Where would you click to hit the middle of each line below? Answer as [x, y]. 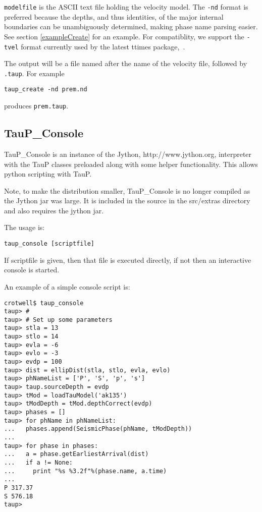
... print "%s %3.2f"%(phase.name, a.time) [86, 471]
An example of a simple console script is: [67, 286]
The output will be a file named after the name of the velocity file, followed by [126, 63]
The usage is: [24, 227]
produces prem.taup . [36, 106]
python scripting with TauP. [48, 174]
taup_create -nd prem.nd [46, 90]
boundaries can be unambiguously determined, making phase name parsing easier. [131, 26]
